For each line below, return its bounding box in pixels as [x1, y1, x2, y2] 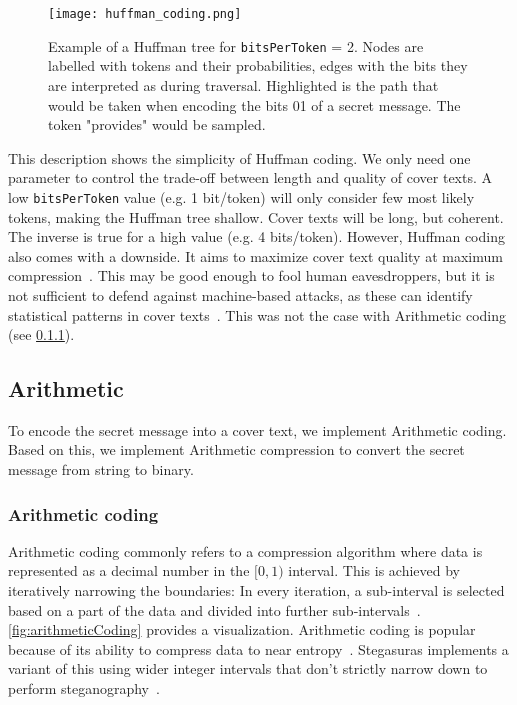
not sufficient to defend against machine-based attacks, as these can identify [8, 284, 473, 305]
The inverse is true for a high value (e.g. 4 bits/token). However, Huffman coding [8, 226, 505, 247]
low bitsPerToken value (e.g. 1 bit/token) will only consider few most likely [8, 186, 475, 207]
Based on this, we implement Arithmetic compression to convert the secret [8, 439, 465, 460]
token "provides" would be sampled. [48, 114, 266, 135]
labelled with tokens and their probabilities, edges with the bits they [48, 55, 468, 76]
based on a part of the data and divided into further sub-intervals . [8, 599, 421, 620]
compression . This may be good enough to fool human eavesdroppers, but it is [8, 265, 495, 286]
